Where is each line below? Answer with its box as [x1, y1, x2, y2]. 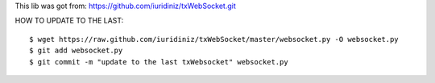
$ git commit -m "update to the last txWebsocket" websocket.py [29, 57, 289, 66]
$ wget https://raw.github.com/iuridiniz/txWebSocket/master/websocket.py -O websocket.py [29, 35, 399, 44]
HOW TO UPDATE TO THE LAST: [14, 16, 124, 26]
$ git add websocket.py [29, 46, 123, 56]
